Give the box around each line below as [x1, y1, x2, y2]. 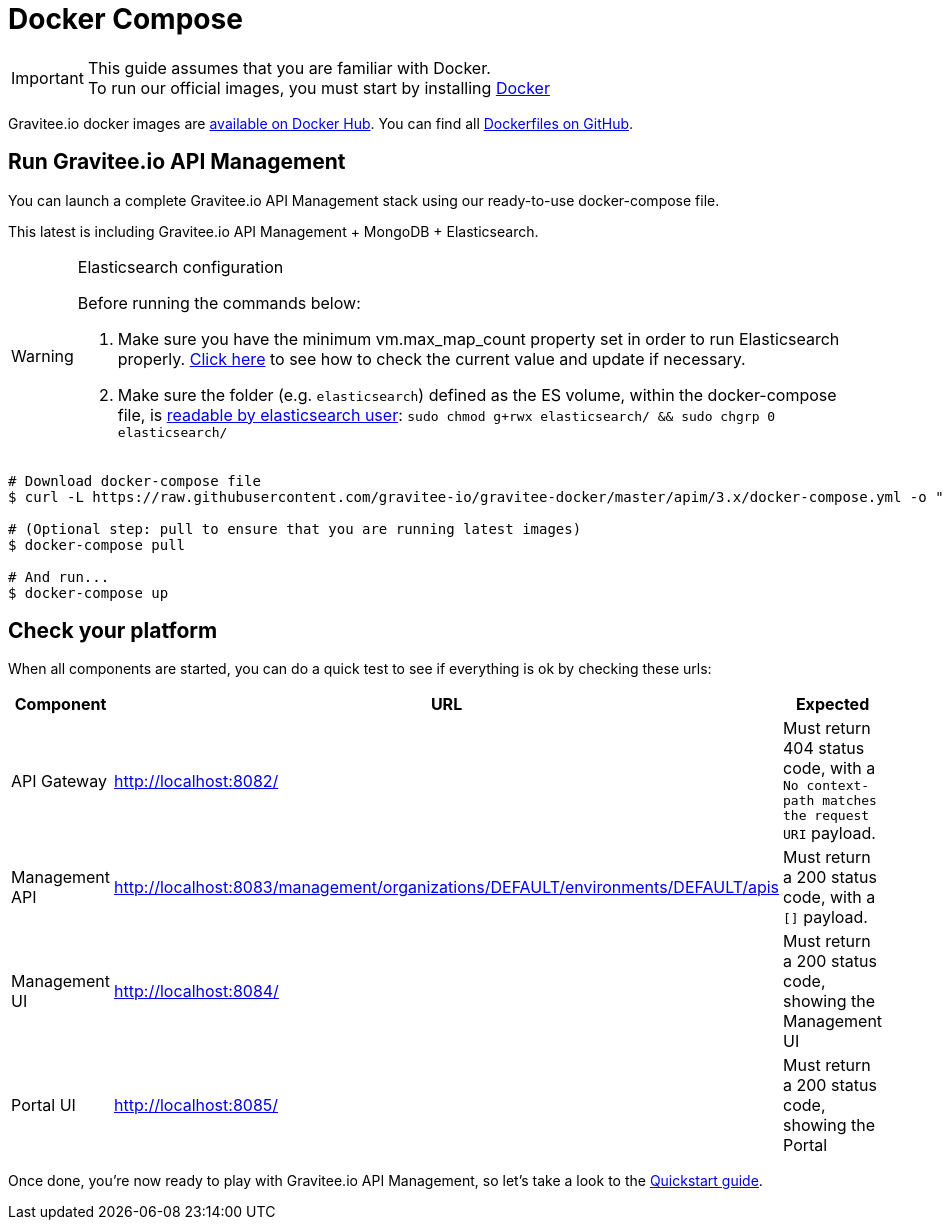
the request [783, 808, 870, 824]
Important [11, 67, 84, 88]
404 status [783, 738, 865, 759]
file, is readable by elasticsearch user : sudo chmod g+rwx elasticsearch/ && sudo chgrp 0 [117, 404, 776, 425]
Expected [795, 694, 870, 715]
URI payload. [783, 823, 876, 844]
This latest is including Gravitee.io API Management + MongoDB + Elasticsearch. [8, 222, 539, 240]
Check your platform [8, 618, 218, 644]
